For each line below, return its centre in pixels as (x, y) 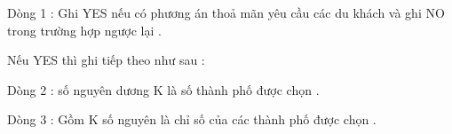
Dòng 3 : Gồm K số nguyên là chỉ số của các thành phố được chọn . (192, 119)
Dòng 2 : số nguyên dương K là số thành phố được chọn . (163, 89)
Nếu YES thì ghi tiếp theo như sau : (106, 60)
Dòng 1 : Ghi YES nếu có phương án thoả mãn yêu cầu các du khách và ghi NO (226, 12)
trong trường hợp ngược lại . (84, 30)
